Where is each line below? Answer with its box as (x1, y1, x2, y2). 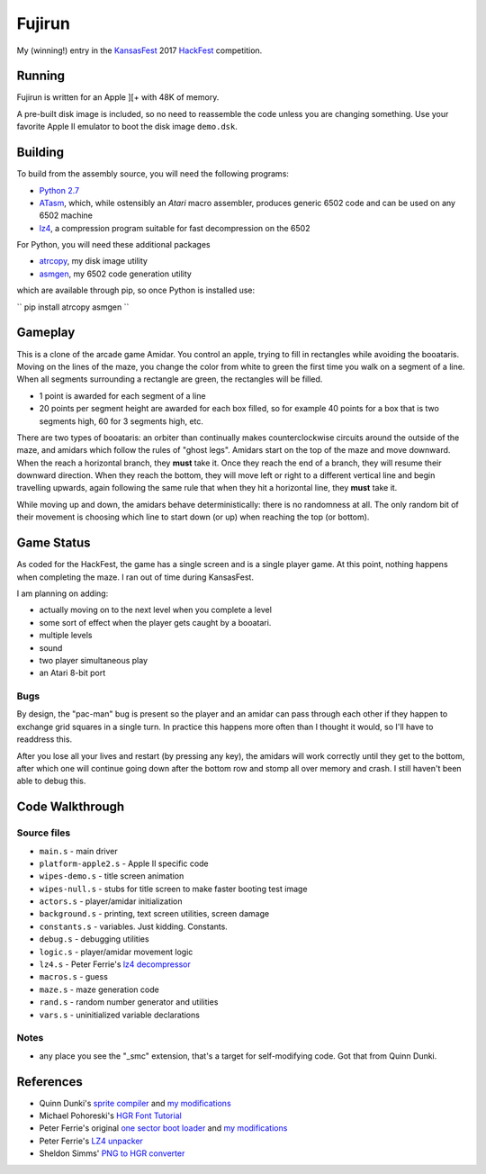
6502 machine (39, 210, 94, 221)
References (16, 1074, 83, 1089)
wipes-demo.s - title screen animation (39, 871, 184, 881)
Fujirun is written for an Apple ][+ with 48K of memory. (16, 92, 220, 103)
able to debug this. (16, 775, 86, 787)
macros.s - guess (39, 971, 108, 982)
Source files (16, 826, 71, 839)
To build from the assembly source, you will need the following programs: (16, 168, 290, 179)
